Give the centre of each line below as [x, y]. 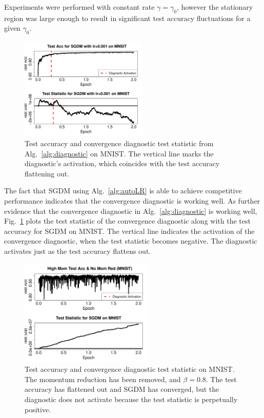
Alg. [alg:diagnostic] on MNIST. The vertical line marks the [119, 153]
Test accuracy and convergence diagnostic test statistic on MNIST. [130, 369]
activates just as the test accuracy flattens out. [78, 251]
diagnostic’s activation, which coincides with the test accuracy [122, 163]
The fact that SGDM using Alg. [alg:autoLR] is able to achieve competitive [123, 191]
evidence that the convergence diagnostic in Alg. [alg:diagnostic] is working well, [131, 211]
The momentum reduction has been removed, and [103, 379]
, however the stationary [215, 7]
